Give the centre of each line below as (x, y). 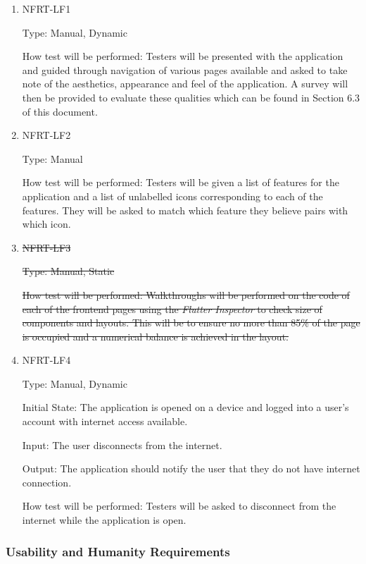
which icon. (46, 224)
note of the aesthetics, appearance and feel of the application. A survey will (185, 84)
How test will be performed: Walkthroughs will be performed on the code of (186, 294)
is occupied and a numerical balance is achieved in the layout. (155, 336)
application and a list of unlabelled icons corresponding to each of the (172, 196)
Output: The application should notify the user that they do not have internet (191, 468)
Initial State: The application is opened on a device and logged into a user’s (185, 407)
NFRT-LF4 (46, 360)
